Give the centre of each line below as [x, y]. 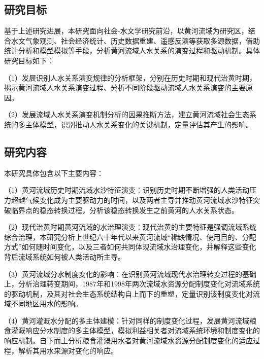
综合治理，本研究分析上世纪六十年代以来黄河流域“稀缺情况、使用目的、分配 [130, 237]
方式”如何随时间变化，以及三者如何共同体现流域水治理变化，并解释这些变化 [130, 247]
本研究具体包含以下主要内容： [54, 173]
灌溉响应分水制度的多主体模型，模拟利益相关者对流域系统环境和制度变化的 [135, 330]
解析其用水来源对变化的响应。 [68, 350]
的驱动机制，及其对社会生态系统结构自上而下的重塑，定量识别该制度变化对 [128, 293]
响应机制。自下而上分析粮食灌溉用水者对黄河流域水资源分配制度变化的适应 [128, 340]
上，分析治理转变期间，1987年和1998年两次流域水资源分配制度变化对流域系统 [132, 284]
